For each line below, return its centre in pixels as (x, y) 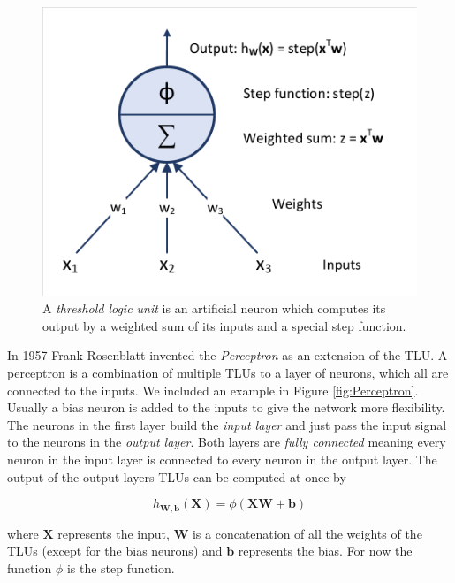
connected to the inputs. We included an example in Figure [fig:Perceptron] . (213, 390)
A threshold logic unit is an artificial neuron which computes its (214, 308)
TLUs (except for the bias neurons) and (115, 551)
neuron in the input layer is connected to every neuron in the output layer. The (222, 459)
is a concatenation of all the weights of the (307, 533)
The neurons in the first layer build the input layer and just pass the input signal (227, 424)
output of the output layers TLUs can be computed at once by (177, 476)
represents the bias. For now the (325, 551)
